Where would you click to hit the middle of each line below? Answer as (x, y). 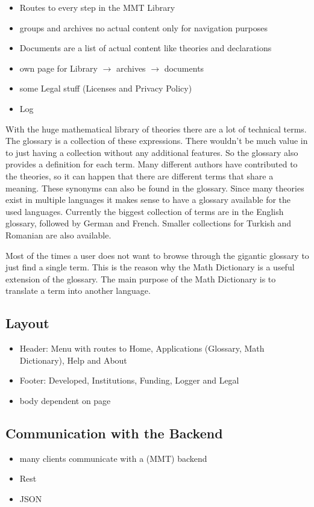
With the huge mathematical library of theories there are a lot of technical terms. (156, 129)
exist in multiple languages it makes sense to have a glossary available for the (148, 200)
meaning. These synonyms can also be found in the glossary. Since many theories (155, 188)
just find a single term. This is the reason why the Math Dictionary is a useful (150, 267)
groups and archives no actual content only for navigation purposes (143, 27)
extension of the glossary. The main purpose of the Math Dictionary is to (141, 278)
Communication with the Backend (114, 433)
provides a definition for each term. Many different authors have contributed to (152, 164)
